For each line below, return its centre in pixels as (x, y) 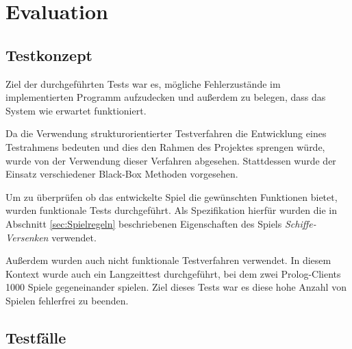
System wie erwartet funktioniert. (76, 110)
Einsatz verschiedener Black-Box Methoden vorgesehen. (122, 174)
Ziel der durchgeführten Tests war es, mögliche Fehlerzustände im (143, 83)
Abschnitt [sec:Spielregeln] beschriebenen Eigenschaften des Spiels (144, 223)
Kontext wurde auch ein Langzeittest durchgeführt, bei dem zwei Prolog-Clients (173, 273)
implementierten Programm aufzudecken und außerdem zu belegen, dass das (166, 97)
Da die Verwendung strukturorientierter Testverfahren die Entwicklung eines (166, 133)
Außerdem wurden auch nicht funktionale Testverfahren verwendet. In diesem (168, 260)
